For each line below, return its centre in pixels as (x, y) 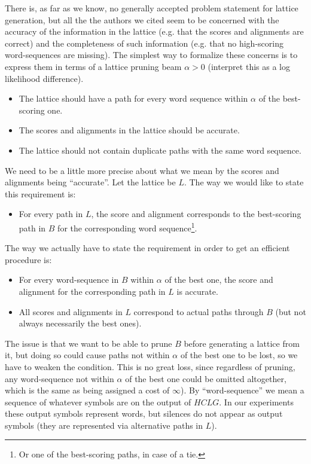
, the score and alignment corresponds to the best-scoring (196, 214)
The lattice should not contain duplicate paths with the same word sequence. (160, 150)
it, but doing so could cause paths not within (87, 355)
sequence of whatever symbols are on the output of (98, 402)
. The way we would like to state (244, 182)
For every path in (51, 214)
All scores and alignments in (71, 311)
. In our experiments (256, 402)
